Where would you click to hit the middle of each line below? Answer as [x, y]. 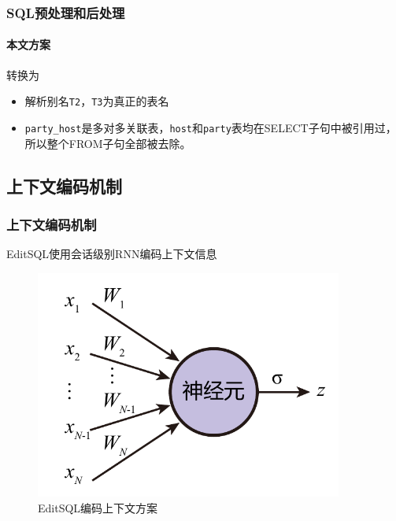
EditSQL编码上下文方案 [98, 508]
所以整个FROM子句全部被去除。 [108, 143]
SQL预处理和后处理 [66, 12]
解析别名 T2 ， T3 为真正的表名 [97, 101]
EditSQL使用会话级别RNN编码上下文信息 [112, 254]
